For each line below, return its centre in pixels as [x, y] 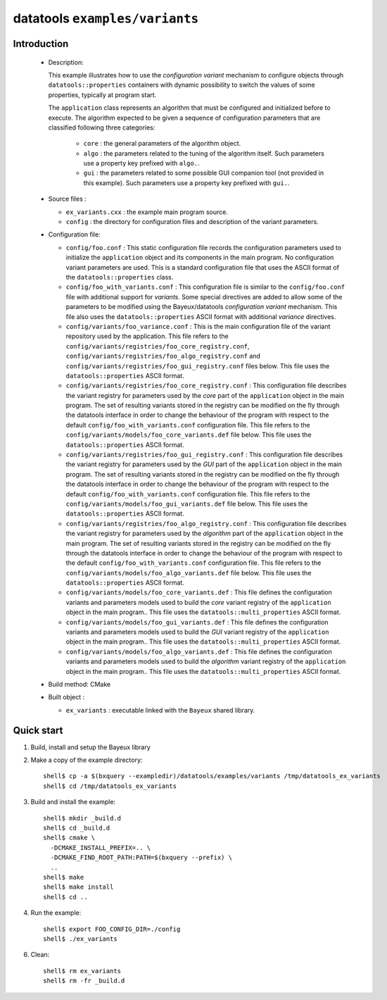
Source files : [68, 199]
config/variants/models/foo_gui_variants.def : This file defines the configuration [197, 622]
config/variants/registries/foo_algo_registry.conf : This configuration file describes [206, 523]
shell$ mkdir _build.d [82, 818]
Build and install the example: [73, 802]
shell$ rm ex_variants [82, 971]
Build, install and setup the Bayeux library [90, 747]
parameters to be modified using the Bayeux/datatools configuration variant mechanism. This [202, 307]
